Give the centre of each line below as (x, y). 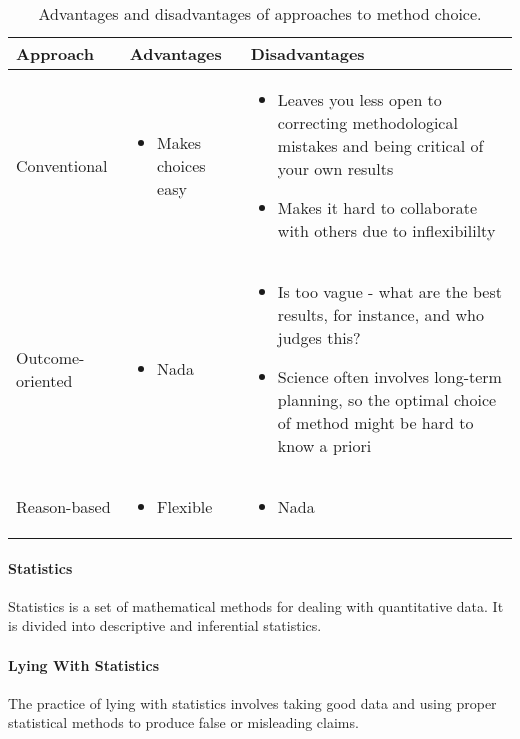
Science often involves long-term (389, 376)
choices (181, 165)
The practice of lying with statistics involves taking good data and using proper (252, 702)
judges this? (319, 337)
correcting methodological (367, 122)
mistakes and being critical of (380, 145)
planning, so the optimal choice (387, 399)
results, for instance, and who (380, 314)
